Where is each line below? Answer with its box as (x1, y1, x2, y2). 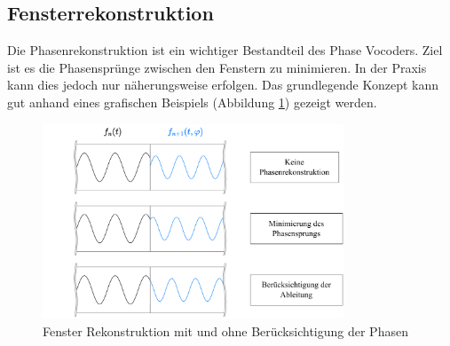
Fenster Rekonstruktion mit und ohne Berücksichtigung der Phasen (43, 321, 408, 340)
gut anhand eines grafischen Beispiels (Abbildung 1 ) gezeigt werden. (7, 92, 377, 111)
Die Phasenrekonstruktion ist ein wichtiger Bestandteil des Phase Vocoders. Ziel (7, 41, 443, 59)
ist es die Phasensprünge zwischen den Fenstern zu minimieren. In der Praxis (7, 58, 427, 76)
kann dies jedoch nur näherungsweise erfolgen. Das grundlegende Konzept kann (7, 75, 439, 94)
